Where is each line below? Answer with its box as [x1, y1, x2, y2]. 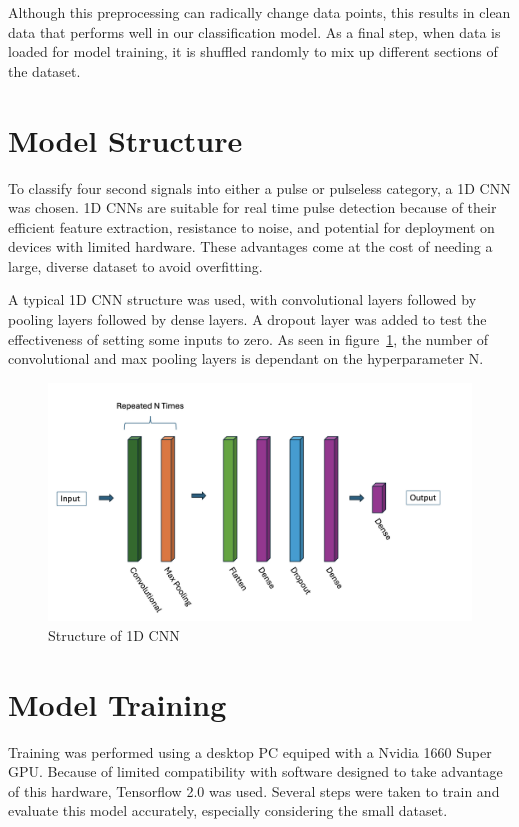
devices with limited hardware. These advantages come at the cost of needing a [8, 236, 493, 257]
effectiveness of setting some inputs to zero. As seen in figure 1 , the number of [8, 328, 489, 349]
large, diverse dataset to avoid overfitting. [8, 255, 263, 276]
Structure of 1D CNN [48, 624, 180, 645]
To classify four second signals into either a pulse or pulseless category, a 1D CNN [8, 177, 511, 198]
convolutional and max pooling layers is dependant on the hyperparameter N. [8, 348, 484, 369]
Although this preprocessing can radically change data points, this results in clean [8, 2, 511, 22]
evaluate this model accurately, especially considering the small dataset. [8, 800, 448, 821]
